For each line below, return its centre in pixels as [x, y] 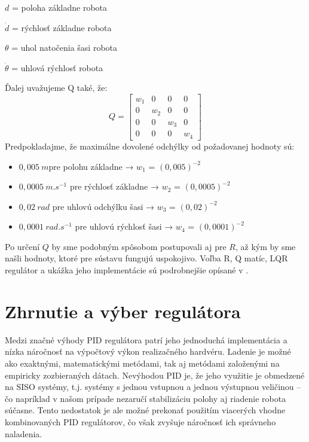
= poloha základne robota [59, 7]
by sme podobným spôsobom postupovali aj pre [139, 246]
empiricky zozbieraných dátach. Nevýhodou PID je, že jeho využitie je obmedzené [155, 375]
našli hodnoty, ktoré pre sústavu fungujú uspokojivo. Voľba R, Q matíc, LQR [146, 258]
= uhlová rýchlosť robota [57, 67]
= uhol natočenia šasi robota [65, 48]
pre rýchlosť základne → [114, 186]
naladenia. [24, 433]
